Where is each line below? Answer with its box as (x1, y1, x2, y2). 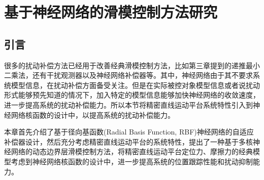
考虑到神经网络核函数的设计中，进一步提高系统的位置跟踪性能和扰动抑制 (11, 156, 253, 166)
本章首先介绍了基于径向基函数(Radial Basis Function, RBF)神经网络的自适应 (4, 126, 254, 137)
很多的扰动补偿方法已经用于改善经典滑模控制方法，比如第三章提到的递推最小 (4, 60, 260, 70)
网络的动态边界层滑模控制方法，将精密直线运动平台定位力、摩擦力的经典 (11, 146, 253, 157)
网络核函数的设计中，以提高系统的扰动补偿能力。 (11, 109, 175, 120)
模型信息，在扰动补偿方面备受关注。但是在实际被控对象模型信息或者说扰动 (11, 79, 260, 90)
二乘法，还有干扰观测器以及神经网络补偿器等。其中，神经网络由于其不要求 (4, 70, 253, 80)
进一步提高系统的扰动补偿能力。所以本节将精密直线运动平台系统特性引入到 (4, 99, 253, 110)
